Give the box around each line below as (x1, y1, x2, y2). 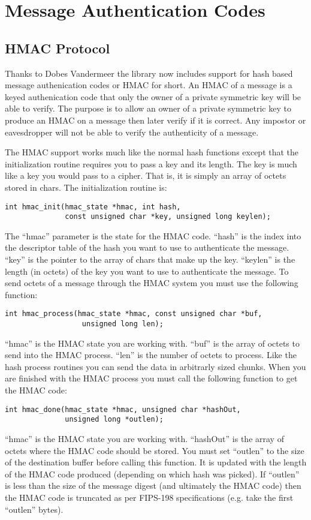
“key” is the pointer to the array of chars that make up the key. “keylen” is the (5, 253, 295, 266)
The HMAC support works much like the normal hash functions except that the (5, 146, 299, 158)
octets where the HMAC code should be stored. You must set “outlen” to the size (5, 444, 304, 456)
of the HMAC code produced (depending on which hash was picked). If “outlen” (5, 467, 300, 480)
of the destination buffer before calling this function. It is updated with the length (5, 456, 307, 468)
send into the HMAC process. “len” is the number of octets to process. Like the (5, 348, 297, 361)
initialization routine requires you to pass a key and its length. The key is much (5, 157, 297, 170)
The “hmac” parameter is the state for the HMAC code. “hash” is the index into (5, 229, 301, 242)
